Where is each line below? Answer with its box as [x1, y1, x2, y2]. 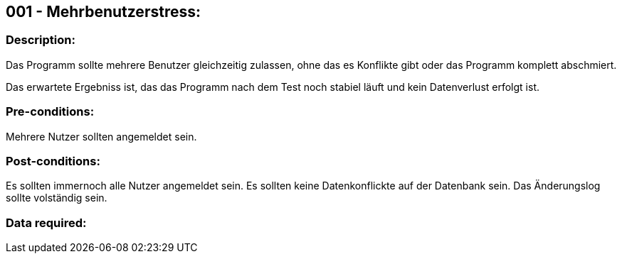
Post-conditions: [6, 153, 100, 168]
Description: [6, 33, 75, 48]
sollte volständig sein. [6, 192, 107, 204]
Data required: [6, 215, 87, 230]
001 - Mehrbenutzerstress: [6, 3, 201, 21]
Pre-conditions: [6, 104, 95, 119]
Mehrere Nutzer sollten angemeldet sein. [6, 130, 197, 143]
